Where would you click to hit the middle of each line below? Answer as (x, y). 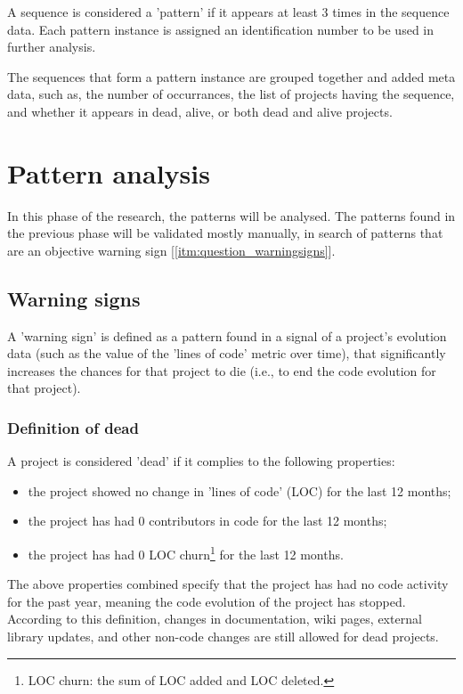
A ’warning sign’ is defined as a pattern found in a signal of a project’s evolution (227, 335)
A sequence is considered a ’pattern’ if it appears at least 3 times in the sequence (228, 12)
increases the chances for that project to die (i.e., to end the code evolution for (222, 370)
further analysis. (52, 47)
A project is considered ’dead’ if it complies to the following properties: (201, 461)
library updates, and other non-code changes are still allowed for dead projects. (223, 637)
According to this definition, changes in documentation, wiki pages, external (215, 619)
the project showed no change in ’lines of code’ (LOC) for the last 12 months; (240, 490)
